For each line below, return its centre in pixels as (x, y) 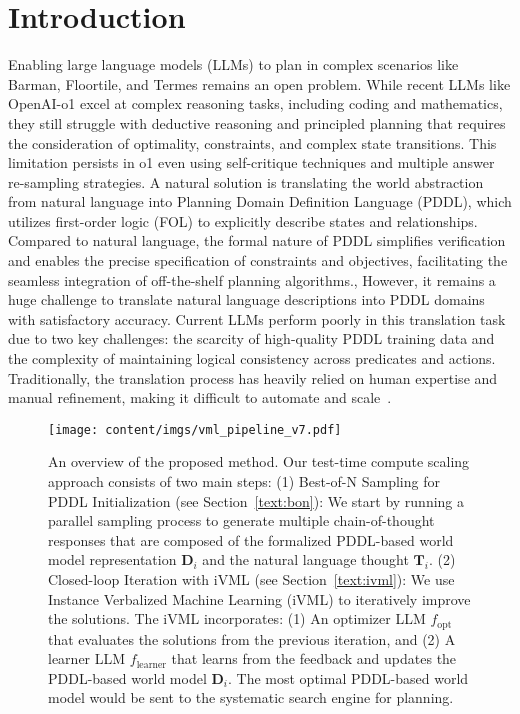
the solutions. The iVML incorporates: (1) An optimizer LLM (237, 618)
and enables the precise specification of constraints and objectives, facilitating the (258, 260)
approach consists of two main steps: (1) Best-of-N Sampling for (244, 481)
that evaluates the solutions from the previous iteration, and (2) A (252, 638)
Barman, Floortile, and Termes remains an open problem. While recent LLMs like (259, 83)
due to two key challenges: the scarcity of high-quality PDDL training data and (251, 338)
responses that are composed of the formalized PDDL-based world (251, 539)
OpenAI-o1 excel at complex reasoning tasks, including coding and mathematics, (255, 103)
